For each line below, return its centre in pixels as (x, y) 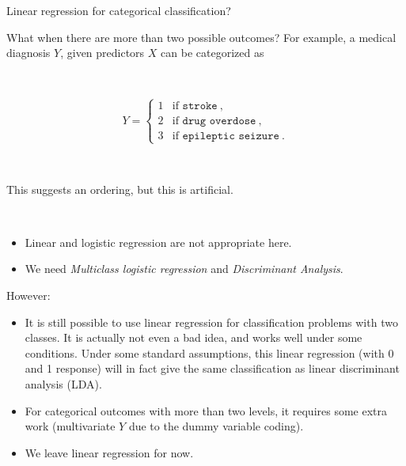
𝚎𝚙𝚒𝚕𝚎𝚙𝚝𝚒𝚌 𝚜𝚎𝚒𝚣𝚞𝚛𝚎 (231, 136)
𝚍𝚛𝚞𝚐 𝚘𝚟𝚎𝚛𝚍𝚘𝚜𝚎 (219, 121)
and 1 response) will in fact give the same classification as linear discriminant (212, 368)
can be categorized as (212, 53)
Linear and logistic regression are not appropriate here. (158, 242)
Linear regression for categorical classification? (119, 10)
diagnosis (28, 53)
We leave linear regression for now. (109, 452)
